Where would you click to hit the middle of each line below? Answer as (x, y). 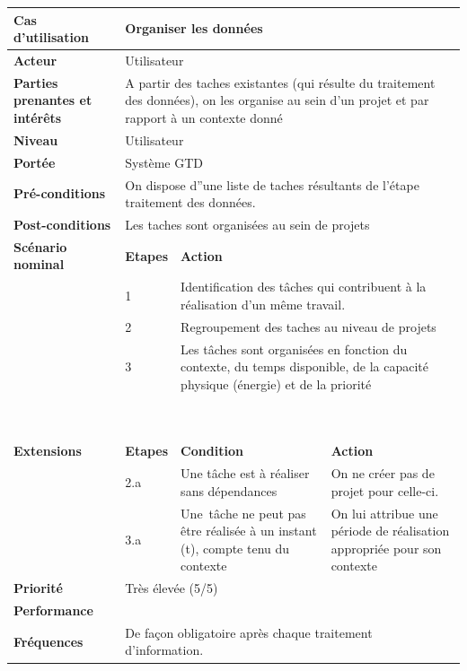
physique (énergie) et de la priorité (276, 383)
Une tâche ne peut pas (243, 513)
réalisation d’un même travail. (263, 304)
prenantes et (53, 100)
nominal (39, 264)
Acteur (35, 60)
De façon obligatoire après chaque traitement (249, 632)
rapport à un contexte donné (204, 117)
